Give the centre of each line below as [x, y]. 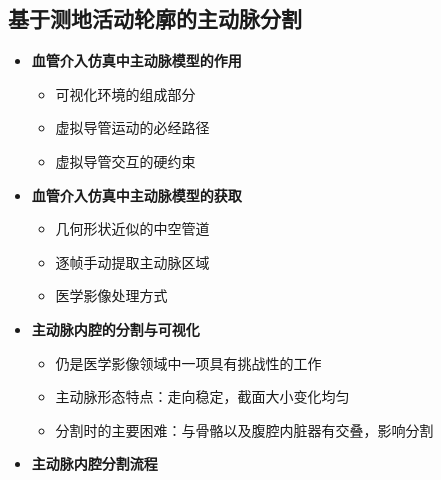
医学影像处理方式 [111, 295]
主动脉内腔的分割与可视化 [115, 328]
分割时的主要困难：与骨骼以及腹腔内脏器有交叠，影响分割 [244, 429]
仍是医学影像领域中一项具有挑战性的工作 [188, 362]
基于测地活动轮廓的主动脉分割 [155, 18]
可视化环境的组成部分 [125, 93]
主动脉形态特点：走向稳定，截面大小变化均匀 [202, 396]
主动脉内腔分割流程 [94, 463]
